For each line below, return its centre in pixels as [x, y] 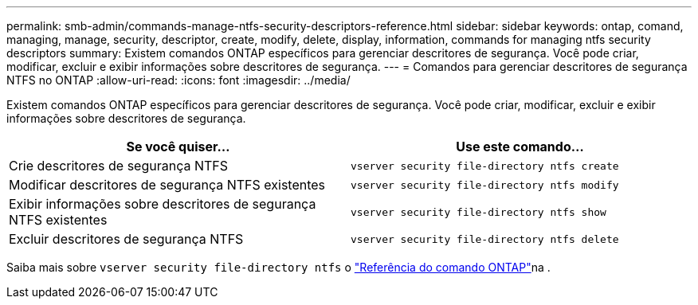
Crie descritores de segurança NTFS [119, 166]
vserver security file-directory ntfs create [485, 166]
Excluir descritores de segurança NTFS [126, 239]
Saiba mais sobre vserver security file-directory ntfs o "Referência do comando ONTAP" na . [278, 267]
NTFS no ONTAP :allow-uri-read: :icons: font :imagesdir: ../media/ [178, 80]
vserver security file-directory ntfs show [478, 212]
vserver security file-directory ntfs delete [485, 239]
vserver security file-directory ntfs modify [485, 185]
